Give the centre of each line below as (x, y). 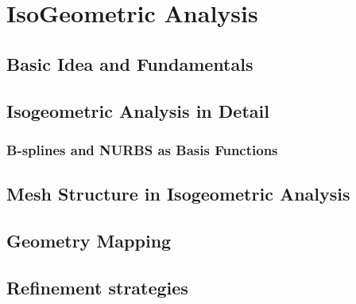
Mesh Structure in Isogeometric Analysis (178, 194)
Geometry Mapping (89, 240)
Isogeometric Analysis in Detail (138, 110)
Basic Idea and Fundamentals (130, 63)
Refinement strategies (97, 287)
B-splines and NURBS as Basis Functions (142, 149)
